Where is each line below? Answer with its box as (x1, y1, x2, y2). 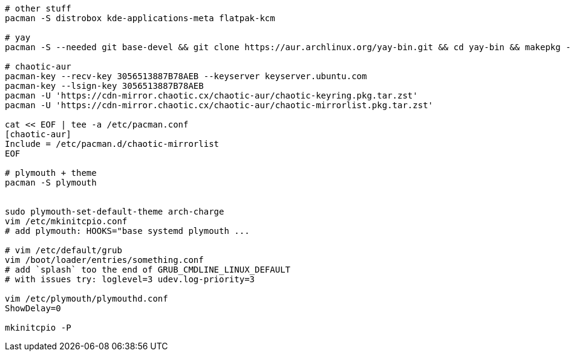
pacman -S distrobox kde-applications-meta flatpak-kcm (5, 13, 275, 23)
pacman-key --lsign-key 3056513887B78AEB (5, 81, 204, 91)
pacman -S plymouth (5, 178, 97, 187)
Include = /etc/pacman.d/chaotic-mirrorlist (5, 139, 220, 149)
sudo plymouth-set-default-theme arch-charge (5, 207, 224, 216)
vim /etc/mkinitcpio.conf (5, 216, 128, 226)
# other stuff (5, 4, 71, 13)
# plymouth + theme (5, 168, 97, 178)
